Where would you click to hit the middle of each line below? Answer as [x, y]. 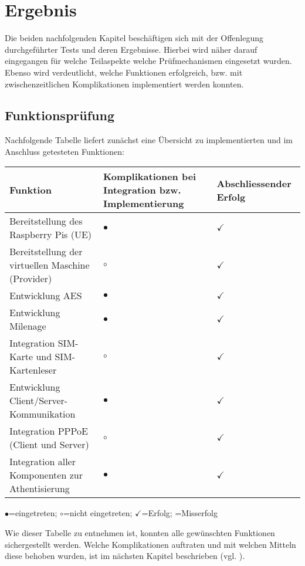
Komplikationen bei [150, 177]
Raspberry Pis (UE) [51, 235]
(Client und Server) [49, 445]
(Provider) [31, 279]
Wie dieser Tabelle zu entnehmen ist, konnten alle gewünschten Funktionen [140, 533]
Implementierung [143, 204]
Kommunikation [43, 414]
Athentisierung [40, 489]
